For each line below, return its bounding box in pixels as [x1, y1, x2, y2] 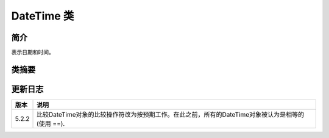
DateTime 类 [11, 9, 74, 23]
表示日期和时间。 [11, 49, 54, 56]
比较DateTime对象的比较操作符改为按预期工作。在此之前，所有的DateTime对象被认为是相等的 [37, 110, 305, 118]
